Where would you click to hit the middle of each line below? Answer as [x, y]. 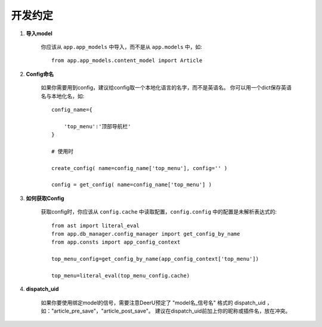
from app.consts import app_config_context [116, 242]
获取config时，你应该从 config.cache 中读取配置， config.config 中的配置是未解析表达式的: [159, 212]
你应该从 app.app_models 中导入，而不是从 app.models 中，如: [122, 47]
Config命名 [40, 74]
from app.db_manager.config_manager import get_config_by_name [146, 234]
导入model [39, 33]
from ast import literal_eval [96, 226]
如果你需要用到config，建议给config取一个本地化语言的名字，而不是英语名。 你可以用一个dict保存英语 [166, 88]
